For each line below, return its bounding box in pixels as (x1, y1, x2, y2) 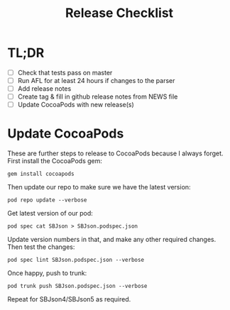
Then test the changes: (7, 243, 75, 251)
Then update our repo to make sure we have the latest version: (7, 183, 191, 192)
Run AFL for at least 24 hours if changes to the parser (17, 77, 175, 84)
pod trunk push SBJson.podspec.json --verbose (7, 282, 148, 290)
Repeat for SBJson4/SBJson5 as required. (7, 295, 131, 304)
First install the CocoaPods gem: (7, 157, 103, 165)
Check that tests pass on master (17, 68, 113, 77)
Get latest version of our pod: (7, 209, 94, 218)
